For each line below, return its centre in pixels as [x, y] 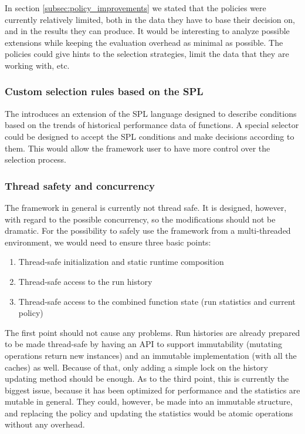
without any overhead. [45, 424]
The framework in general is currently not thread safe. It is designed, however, [146, 207]
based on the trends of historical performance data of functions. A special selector [152, 125]
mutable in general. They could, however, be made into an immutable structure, [149, 401]
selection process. [35, 159]
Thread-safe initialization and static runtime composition [121, 262]
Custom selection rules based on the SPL [104, 91]
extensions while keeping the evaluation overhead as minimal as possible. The [144, 42]
